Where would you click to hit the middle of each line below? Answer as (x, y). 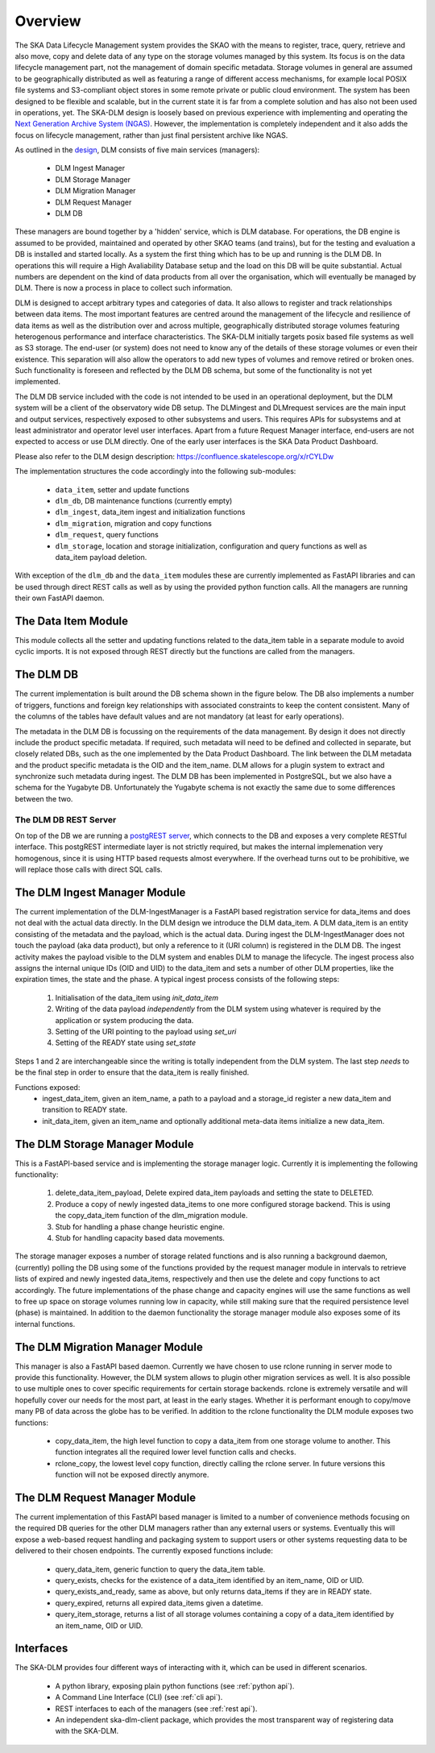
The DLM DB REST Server (66, 819)
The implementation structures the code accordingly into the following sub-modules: (155, 471)
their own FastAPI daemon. (60, 598)
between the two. (44, 798)
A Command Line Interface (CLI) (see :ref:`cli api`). (139, 1697)
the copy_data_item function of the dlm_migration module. (151, 1216)
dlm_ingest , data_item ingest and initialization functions (150, 512)
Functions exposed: (48, 1087)
